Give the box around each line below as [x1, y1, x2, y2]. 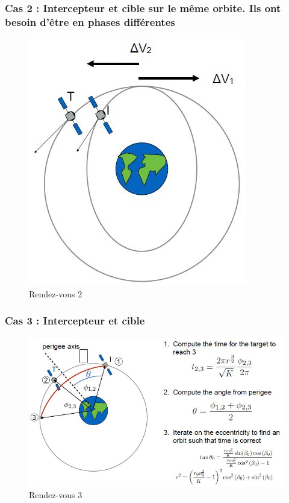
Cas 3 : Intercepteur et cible [5, 313, 145, 328]
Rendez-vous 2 [29, 287, 82, 300]
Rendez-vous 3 [29, 489, 82, 501]
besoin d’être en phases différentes [5, 14, 175, 29]
